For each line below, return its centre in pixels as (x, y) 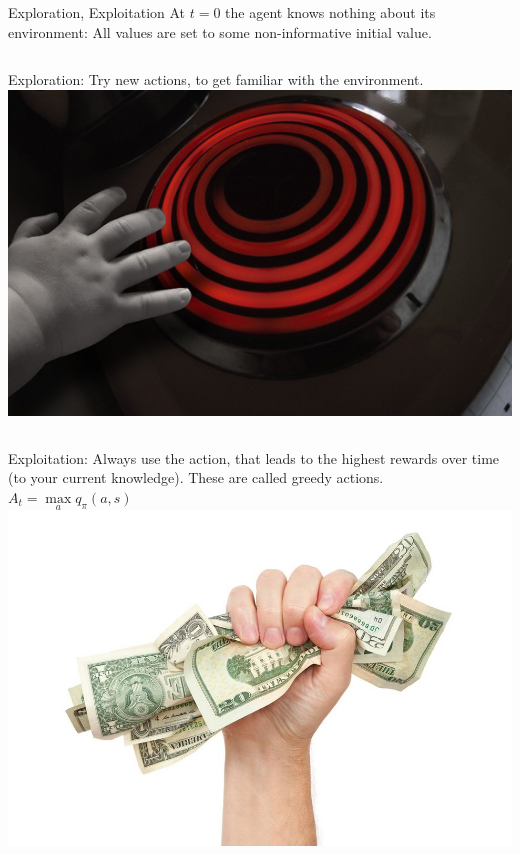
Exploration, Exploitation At (97, 12)
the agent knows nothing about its (330, 12)
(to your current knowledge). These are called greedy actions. (196, 477)
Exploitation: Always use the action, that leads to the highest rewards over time (254, 457)
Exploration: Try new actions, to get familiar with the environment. (216, 79)
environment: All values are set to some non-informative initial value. (220, 31)
